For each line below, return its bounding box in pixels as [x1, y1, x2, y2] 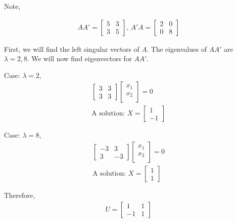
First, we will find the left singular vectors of [4, 43, 140, 54]
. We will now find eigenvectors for [27, 53, 132, 64]
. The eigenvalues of [146, 43, 207, 54]
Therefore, [4, 190, 35, 200]
